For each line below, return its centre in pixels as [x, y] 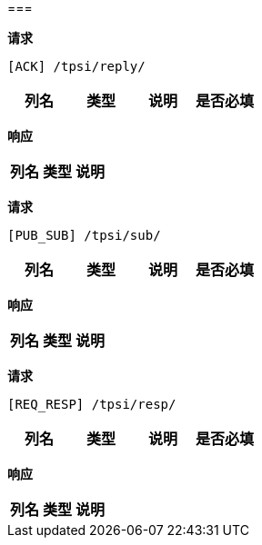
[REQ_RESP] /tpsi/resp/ [92, 404]
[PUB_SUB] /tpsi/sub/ [84, 235]
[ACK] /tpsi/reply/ [76, 66]
